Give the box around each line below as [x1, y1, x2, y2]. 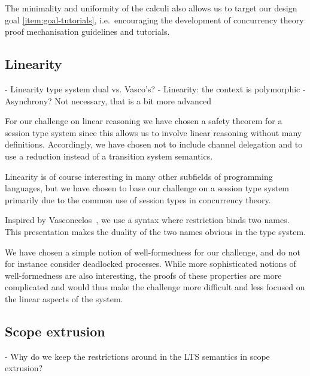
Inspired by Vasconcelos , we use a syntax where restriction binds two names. [5, 213, 290, 226]
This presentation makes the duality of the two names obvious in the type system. [5, 225, 306, 237]
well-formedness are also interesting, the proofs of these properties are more [5, 269, 282, 281]
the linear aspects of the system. [5, 292, 123, 305]
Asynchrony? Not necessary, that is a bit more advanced [5, 94, 211, 107]
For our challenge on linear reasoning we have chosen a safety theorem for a [5, 115, 282, 127]
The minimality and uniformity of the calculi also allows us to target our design [5, 2, 297, 14]
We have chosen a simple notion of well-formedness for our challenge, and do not [5, 245, 300, 258]
